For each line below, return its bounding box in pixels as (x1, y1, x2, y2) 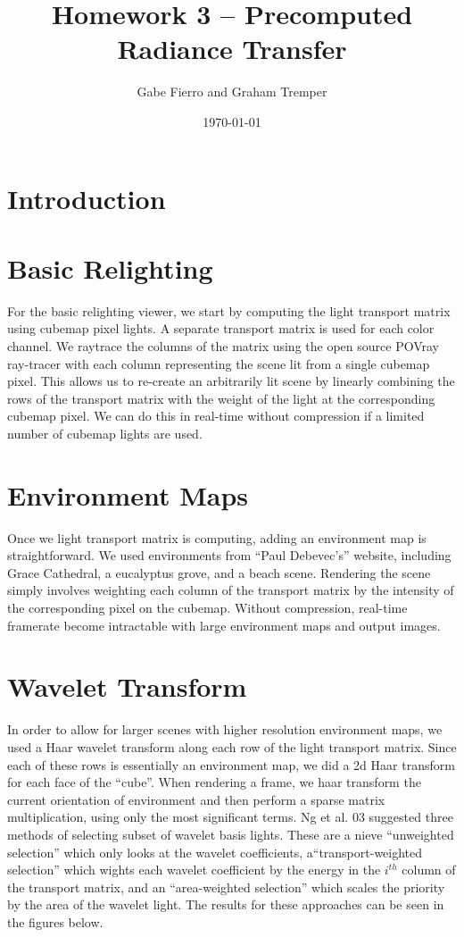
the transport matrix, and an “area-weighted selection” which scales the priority (7, 877, 445, 896)
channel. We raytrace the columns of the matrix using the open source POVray (7, 337, 440, 355)
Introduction (7, 180, 166, 216)
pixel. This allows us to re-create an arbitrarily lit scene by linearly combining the (7, 372, 455, 390)
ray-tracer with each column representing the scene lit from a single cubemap (7, 354, 430, 372)
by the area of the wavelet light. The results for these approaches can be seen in (7, 895, 444, 914)
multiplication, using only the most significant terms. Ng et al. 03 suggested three (7, 807, 453, 826)
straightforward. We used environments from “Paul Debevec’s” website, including (7, 546, 452, 565)
